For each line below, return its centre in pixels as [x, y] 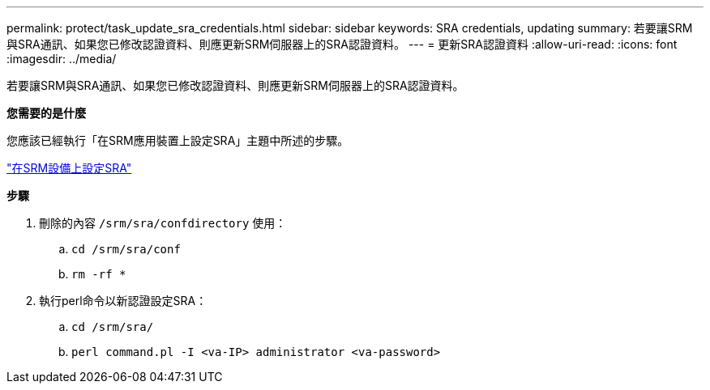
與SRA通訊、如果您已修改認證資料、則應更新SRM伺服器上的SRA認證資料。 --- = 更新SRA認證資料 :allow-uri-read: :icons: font [342, 44]
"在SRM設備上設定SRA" [69, 168]
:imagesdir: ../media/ [62, 59]
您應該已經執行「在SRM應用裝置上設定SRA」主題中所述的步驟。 [178, 140]
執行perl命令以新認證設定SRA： [123, 301]
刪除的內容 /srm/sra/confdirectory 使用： [163, 223]
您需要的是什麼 [46, 113]
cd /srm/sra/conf [126, 249]
